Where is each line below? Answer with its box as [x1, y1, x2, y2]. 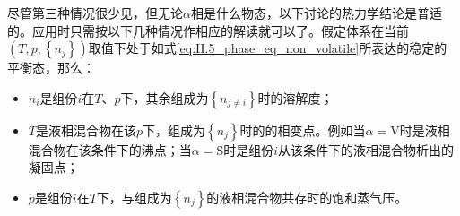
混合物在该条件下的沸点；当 [28, 140, 192, 159]
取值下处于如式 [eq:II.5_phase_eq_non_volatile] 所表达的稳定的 [88, 39, 447, 57]
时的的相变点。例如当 [239, 120, 366, 139]
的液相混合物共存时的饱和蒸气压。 [206, 187, 408, 206]
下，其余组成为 [120, 88, 209, 107]
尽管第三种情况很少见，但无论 [7, 4, 183, 22]
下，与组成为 [96, 187, 172, 206]
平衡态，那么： [7, 58, 95, 77]
